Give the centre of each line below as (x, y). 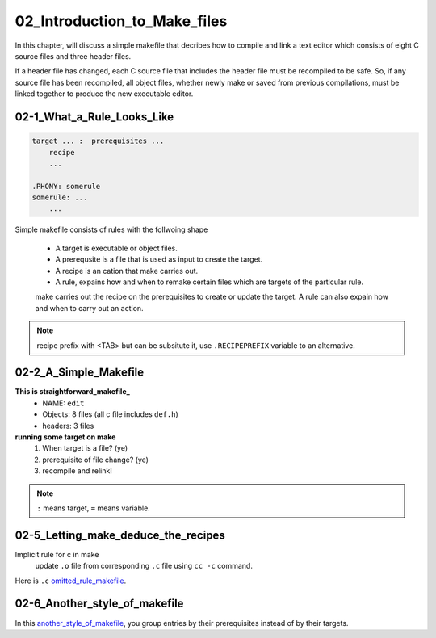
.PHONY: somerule (66, 186)
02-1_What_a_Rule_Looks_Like (94, 117)
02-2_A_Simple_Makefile (80, 373)
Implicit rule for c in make (57, 554)
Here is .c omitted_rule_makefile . (71, 581)
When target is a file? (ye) (85, 448)
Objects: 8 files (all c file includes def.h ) (111, 414)
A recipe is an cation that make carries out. (127, 271)
